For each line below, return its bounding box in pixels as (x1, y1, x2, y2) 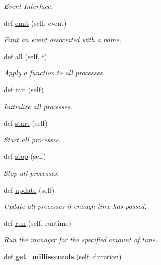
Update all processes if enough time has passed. (4, 201, 147, 211)
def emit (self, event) (4, 17, 67, 28)
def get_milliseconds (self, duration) (4, 251, 122, 261)
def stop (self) (4, 151, 46, 161)
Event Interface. (4, 1, 53, 11)
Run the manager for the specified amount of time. (4, 234, 158, 245)
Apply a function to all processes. (4, 67, 105, 78)
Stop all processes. (4, 167, 59, 178)
